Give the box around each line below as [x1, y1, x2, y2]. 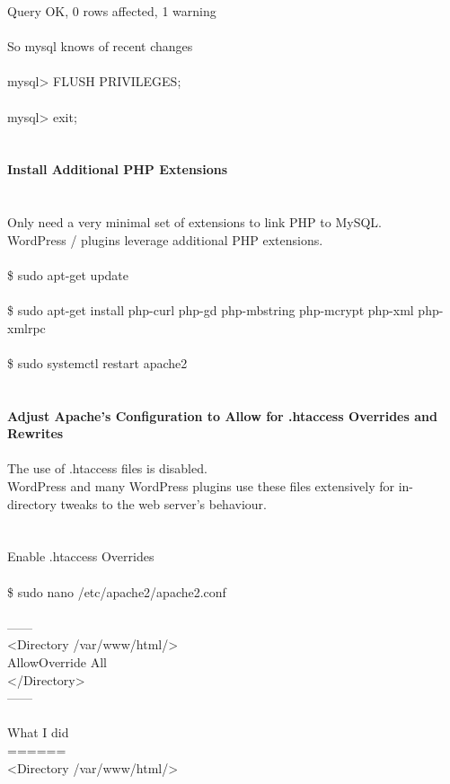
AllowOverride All [7, 652, 107, 671]
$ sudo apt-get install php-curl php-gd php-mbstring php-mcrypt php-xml [7, 301, 414, 320]
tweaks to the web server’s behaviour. [60, 494, 267, 513]
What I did [7, 723, 69, 742]
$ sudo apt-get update [7, 265, 129, 284]
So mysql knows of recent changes [7, 37, 193, 56]
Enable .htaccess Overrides [7, 547, 154, 566]
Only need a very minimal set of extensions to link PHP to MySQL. [7, 213, 382, 232]
